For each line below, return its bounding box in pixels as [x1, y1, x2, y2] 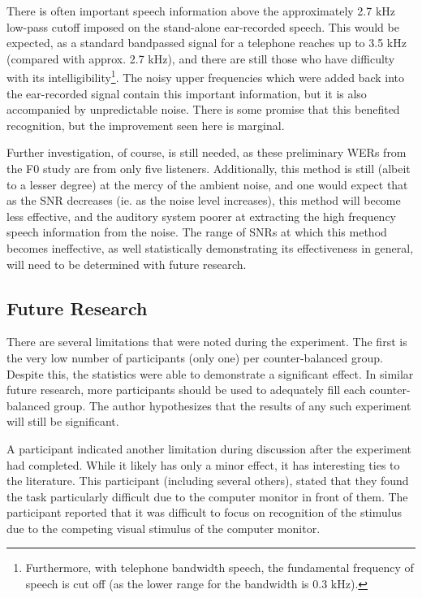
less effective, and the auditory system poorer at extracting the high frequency [6, 207, 396, 224]
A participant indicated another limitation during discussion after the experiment [6, 440, 412, 457]
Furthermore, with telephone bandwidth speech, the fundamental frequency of [25, 559, 414, 576]
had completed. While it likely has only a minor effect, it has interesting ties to [6, 456, 400, 473]
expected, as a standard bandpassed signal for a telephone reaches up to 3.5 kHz [6, 34, 407, 51]
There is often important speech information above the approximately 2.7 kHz [6, 2, 396, 19]
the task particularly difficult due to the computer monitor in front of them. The [6, 487, 408, 505]
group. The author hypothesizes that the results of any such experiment [54, 396, 411, 414]
